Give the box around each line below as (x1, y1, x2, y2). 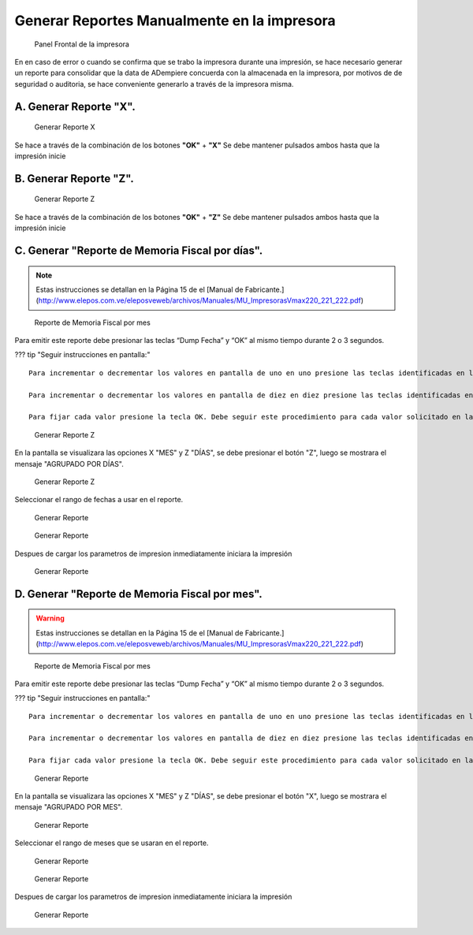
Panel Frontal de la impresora (34, 39, 130, 49)
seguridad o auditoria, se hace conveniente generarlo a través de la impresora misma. (14, 79, 294, 88)
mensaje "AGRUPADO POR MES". (14, 803, 123, 812)
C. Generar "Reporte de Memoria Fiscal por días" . (14, 244, 263, 257)
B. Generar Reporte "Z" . (14, 172, 134, 185)
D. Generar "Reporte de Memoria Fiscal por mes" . (14, 587, 263, 601)
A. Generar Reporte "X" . (14, 99, 136, 114)
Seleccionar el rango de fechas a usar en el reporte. (14, 495, 184, 505)
